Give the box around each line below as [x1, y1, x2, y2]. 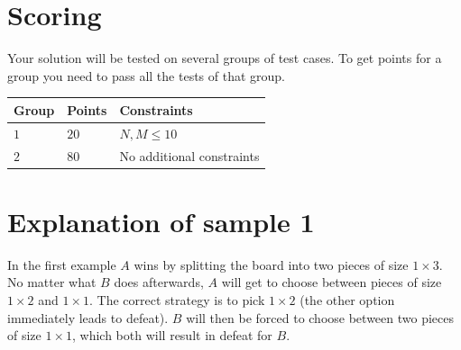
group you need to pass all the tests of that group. [7, 66, 285, 85]
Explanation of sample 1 [7, 202, 315, 239]
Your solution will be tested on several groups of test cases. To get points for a [7, 49, 442, 67]
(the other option [300, 290, 395, 309]
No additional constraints [119, 146, 260, 165]
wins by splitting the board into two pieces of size [134, 255, 409, 274]
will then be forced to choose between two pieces [186, 308, 455, 327]
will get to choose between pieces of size [221, 273, 442, 292]
